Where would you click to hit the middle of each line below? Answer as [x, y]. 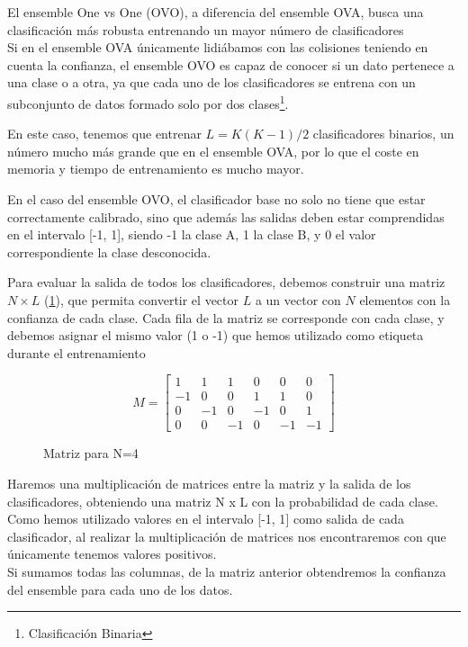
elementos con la [405, 299]
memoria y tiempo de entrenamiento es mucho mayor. [156, 169]
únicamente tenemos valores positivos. [112, 554]
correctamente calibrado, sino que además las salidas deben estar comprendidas [226, 216]
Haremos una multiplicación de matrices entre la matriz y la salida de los [209, 484]
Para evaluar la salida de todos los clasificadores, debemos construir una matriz [226, 282]
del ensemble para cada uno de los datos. [120, 589]
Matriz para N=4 [91, 453]
